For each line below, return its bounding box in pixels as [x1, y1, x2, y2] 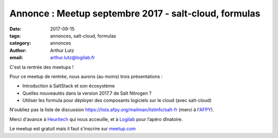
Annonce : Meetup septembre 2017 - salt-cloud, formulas [9, 8, 260, 19]
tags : [9, 32, 21, 39]
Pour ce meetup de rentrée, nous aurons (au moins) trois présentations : [9, 73, 163, 79]
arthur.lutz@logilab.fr [50, 55, 95, 61]
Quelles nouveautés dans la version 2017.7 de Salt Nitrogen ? [22, 90, 152, 96]
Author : [9, 47, 27, 54]
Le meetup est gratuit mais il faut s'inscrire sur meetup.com [9, 126, 136, 132]
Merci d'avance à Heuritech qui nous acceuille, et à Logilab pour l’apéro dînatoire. [9, 116, 183, 122]
